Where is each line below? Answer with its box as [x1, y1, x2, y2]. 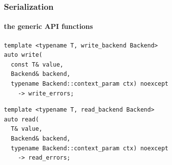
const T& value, [11, 61, 64, 68]
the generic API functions [4, 21, 93, 31]
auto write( [4, 51, 43, 59]
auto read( [4, 116, 39, 123]
